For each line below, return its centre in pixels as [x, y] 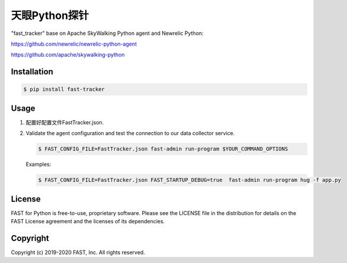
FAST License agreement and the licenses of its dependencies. [88, 222]
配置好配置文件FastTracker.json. [65, 122]
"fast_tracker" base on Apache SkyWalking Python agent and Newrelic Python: [107, 33]
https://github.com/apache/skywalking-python [68, 55]
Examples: [38, 164]
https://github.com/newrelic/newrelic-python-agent [74, 44]
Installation [32, 72]
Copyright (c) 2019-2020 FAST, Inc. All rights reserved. [78, 252]
